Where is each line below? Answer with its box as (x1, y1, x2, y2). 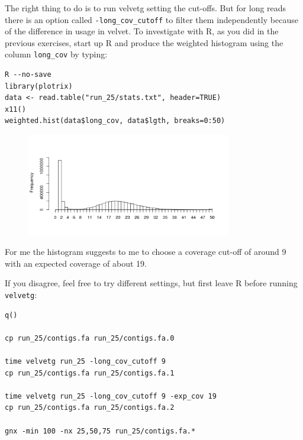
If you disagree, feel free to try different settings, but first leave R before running (5, 277, 298, 289)
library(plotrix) (5, 82, 73, 90)
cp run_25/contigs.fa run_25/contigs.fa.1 (5, 368, 175, 377)
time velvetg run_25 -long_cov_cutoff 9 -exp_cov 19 (5, 392, 217, 400)
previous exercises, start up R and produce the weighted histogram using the (5, 36, 283, 48)
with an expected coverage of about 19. (5, 257, 147, 269)
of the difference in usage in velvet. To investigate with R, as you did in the (5, 25, 279, 37)
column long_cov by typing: (5, 48, 108, 60)
